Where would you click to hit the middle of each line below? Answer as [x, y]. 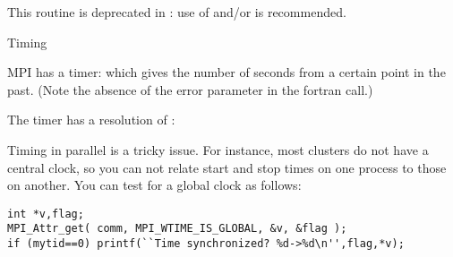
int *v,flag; [46, 214]
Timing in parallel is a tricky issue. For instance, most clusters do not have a [218, 149]
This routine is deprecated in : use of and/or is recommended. [177, 12]
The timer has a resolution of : [91, 120]
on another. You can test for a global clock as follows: [154, 185]
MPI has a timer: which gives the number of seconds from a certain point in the [226, 72]
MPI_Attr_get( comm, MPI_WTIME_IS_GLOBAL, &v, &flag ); [177, 229]
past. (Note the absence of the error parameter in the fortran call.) [190, 89]
